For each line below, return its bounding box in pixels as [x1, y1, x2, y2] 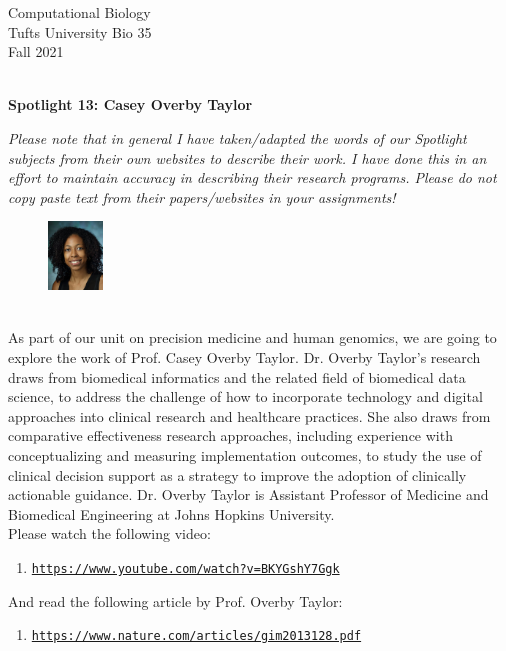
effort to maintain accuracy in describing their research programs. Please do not [8, 167, 497, 188]
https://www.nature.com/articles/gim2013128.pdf [31, 629, 362, 644]
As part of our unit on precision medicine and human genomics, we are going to [8, 327, 497, 348]
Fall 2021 [8, 41, 64, 62]
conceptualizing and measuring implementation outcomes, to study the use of [8, 444, 482, 465]
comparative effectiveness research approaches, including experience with [8, 425, 453, 446]
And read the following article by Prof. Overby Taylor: [8, 590, 343, 611]
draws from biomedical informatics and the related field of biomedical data [8, 366, 466, 387]
